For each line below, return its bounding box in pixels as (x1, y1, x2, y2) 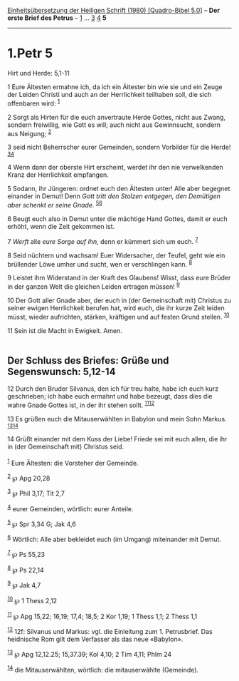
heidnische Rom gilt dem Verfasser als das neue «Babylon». (7, 635, 184, 643)
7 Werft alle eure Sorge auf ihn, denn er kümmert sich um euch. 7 (7, 235, 198, 245)
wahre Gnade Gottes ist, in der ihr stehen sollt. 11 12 (7, 399, 155, 409)
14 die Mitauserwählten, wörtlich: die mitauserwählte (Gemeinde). (7, 664, 199, 674)
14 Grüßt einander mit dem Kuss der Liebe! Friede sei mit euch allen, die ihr (7, 435, 228, 443)
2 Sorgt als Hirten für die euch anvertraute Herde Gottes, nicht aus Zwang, (7, 113, 226, 121)
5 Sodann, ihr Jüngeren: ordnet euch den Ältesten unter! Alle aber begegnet (7, 185, 230, 193)
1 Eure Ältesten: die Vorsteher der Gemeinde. (7, 458, 139, 467)
